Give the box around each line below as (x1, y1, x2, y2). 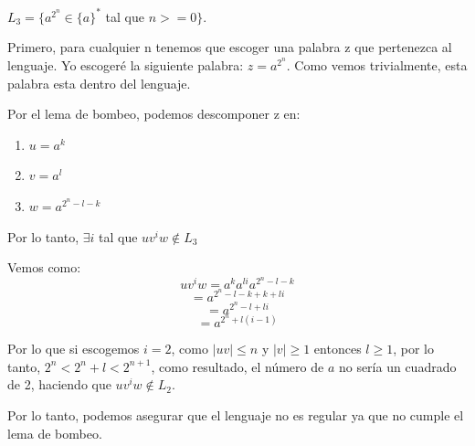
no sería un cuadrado (338, 356, 457, 376)
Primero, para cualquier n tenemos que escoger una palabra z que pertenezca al (7, 37, 452, 57)
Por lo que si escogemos (7, 339, 140, 358)
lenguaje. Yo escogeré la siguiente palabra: (7, 56, 244, 75)
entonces (313, 339, 362, 358)
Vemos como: (7, 258, 81, 277)
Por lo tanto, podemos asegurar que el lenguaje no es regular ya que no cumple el (7, 406, 464, 425)
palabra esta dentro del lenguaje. (7, 73, 191, 92)
